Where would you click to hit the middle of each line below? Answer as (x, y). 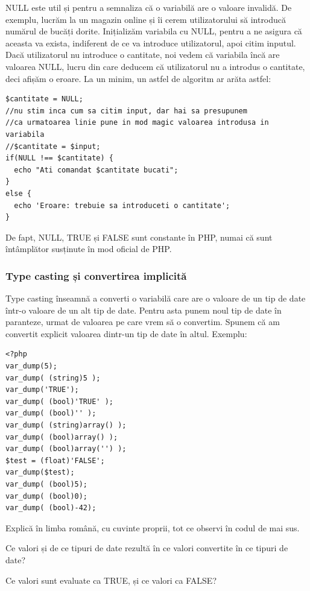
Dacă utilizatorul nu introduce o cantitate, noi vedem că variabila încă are (143, 55)
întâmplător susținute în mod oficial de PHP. (89, 249)
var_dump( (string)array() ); (66, 425)
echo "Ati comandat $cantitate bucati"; (96, 170)
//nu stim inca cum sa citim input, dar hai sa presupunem (126, 111)
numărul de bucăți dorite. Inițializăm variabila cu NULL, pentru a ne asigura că (154, 31)
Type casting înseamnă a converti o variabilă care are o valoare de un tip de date (156, 298)
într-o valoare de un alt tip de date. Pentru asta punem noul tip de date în (144, 310)
